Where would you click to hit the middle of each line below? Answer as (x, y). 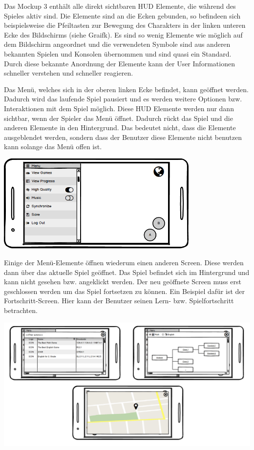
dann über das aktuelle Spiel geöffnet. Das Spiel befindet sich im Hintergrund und (127, 272)
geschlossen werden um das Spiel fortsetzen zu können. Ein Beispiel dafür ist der (125, 291)
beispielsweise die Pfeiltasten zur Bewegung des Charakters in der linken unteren (125, 25)
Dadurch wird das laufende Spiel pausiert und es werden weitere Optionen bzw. (123, 99)
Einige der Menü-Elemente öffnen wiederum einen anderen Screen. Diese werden (124, 263)
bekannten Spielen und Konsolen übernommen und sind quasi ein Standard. (118, 53)
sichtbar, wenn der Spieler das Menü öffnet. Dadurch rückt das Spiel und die (118, 118)
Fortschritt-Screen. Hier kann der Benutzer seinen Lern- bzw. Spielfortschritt (119, 301)
